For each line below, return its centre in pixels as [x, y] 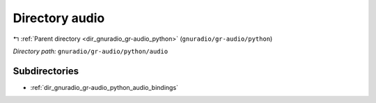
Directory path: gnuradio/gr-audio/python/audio [91, 51]
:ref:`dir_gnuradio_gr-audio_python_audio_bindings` [104, 87]
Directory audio [59, 18]
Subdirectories [46, 71]
